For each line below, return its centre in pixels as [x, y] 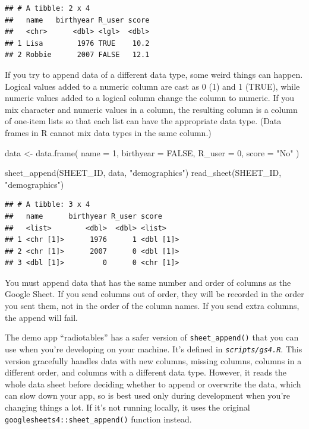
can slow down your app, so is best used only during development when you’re [148, 395]
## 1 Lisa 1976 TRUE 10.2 [77, 43]
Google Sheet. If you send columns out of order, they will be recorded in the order [154, 294]
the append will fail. [41, 317]
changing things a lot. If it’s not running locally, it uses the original [127, 407]
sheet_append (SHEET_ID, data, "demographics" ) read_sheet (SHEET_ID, [143, 173]
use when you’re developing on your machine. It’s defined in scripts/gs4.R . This [154, 348]
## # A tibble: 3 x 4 [48, 205]
